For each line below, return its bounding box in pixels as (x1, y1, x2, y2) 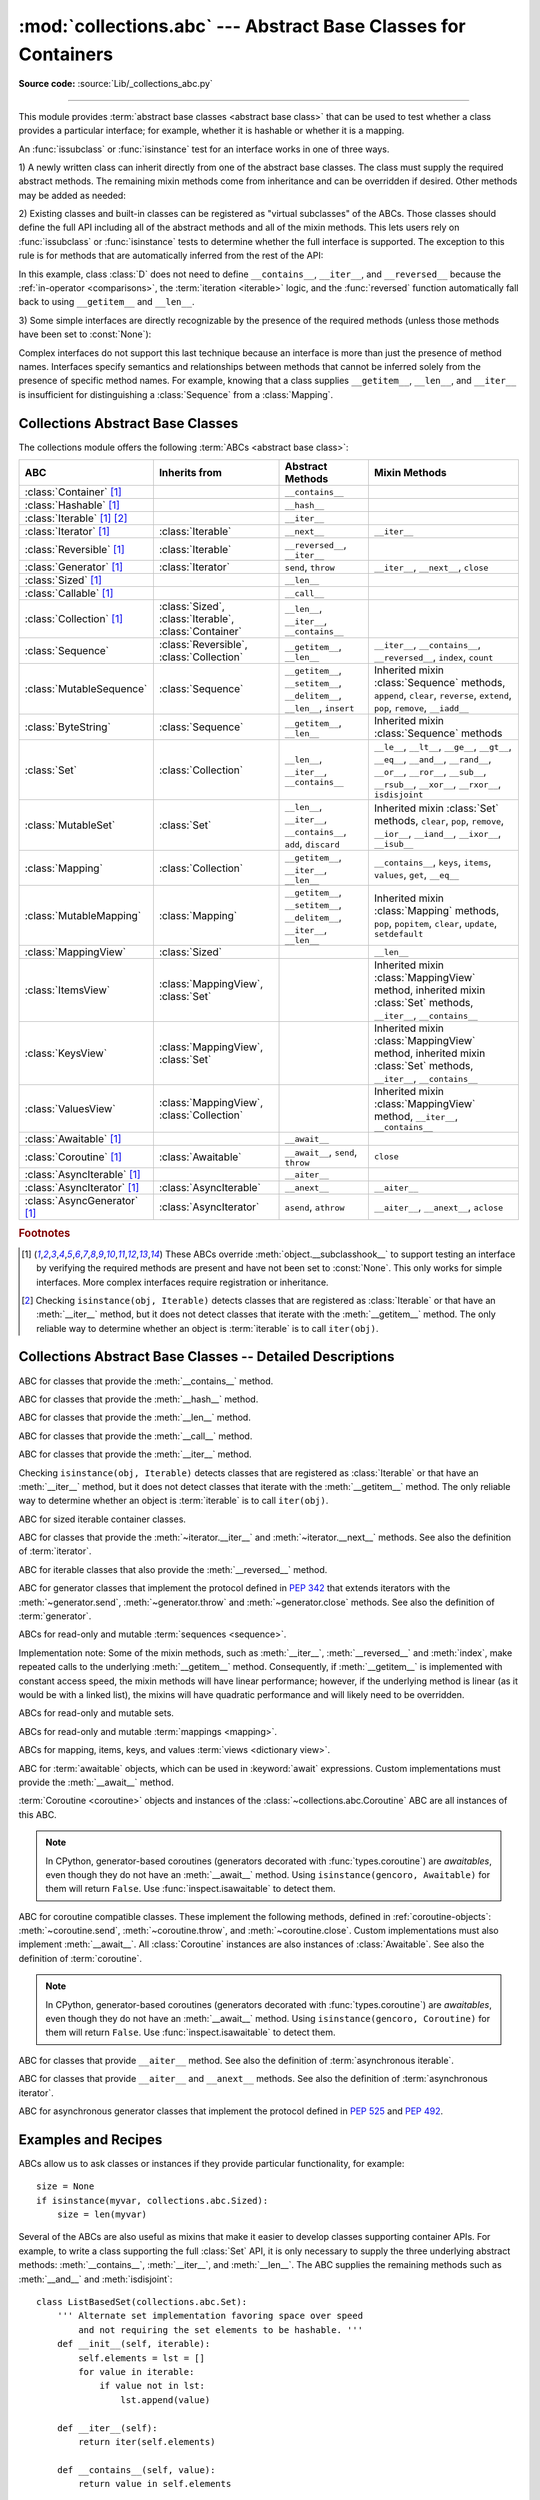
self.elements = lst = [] (78, 2352, 205, 2364)
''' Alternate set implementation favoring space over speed (56, 2310, 364, 2322)
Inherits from (158, 466, 222, 480)
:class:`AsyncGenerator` (24, 1194, 139, 1208)
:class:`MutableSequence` (24, 682, 148, 696)
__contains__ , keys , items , (373, 855, 492, 869)
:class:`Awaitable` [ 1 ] (24, 1132, 122, 1146)
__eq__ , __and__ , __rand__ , (373, 752, 492, 766)
